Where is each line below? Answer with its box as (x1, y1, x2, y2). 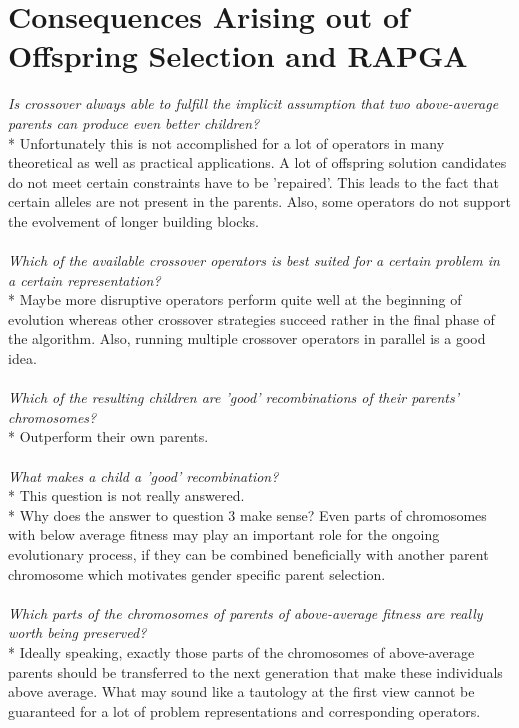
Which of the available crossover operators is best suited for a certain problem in (8, 250, 500, 271)
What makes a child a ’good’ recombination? (8, 465, 279, 486)
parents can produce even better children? (8, 112, 260, 133)
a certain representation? (8, 269, 161, 290)
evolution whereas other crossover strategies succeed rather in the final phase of (8, 308, 495, 329)
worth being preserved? (8, 622, 147, 643)
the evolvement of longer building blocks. (8, 210, 259, 231)
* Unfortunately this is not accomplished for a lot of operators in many (8, 132, 445, 153)
